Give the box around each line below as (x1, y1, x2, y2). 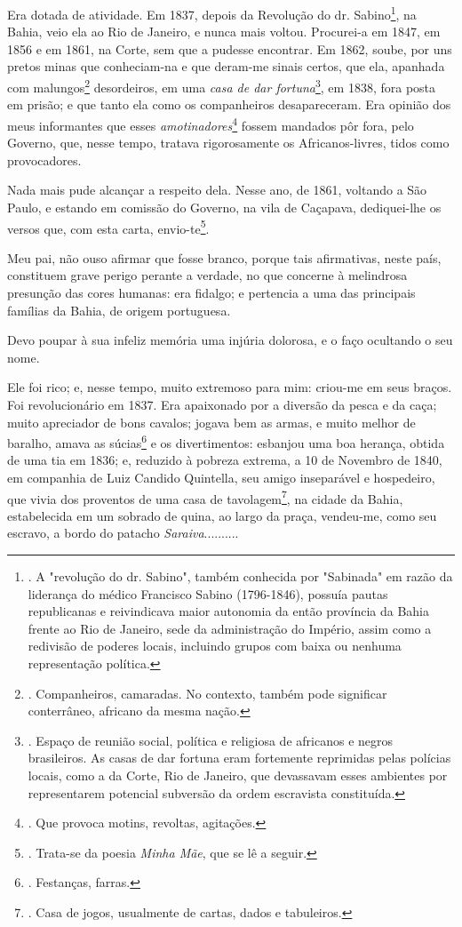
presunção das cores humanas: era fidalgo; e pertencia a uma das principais (7, 283, 416, 301)
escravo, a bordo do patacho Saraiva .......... (7, 523, 239, 542)
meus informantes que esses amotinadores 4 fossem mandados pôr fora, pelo (7, 113, 414, 134)
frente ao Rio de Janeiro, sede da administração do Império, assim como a (28, 619, 432, 637)
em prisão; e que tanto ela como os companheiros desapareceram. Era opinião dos (7, 95, 451, 114)
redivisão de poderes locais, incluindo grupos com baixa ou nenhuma (28, 636, 402, 655)
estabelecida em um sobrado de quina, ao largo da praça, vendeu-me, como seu (7, 506, 437, 524)
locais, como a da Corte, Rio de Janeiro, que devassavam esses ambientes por (28, 765, 448, 784)
